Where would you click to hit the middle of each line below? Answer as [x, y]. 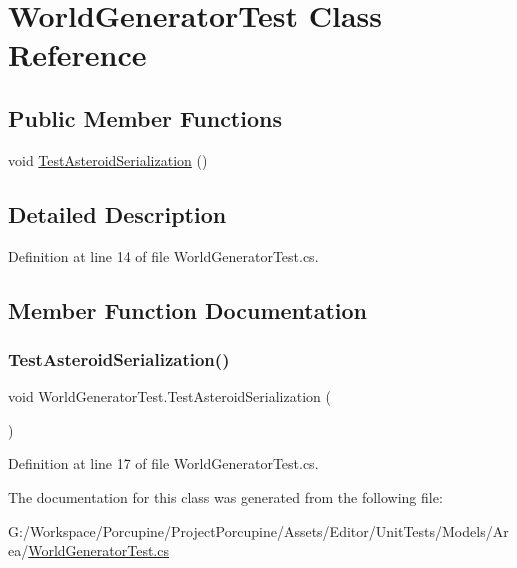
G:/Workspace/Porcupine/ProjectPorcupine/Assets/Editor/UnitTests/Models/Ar [258, 530]
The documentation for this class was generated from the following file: [225, 496]
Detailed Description [117, 213]
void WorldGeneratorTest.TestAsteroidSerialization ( [169, 396]
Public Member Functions [145, 117]
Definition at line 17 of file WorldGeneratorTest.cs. [163, 463]
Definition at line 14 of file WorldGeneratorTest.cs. [163, 255]
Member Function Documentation [188, 309]
